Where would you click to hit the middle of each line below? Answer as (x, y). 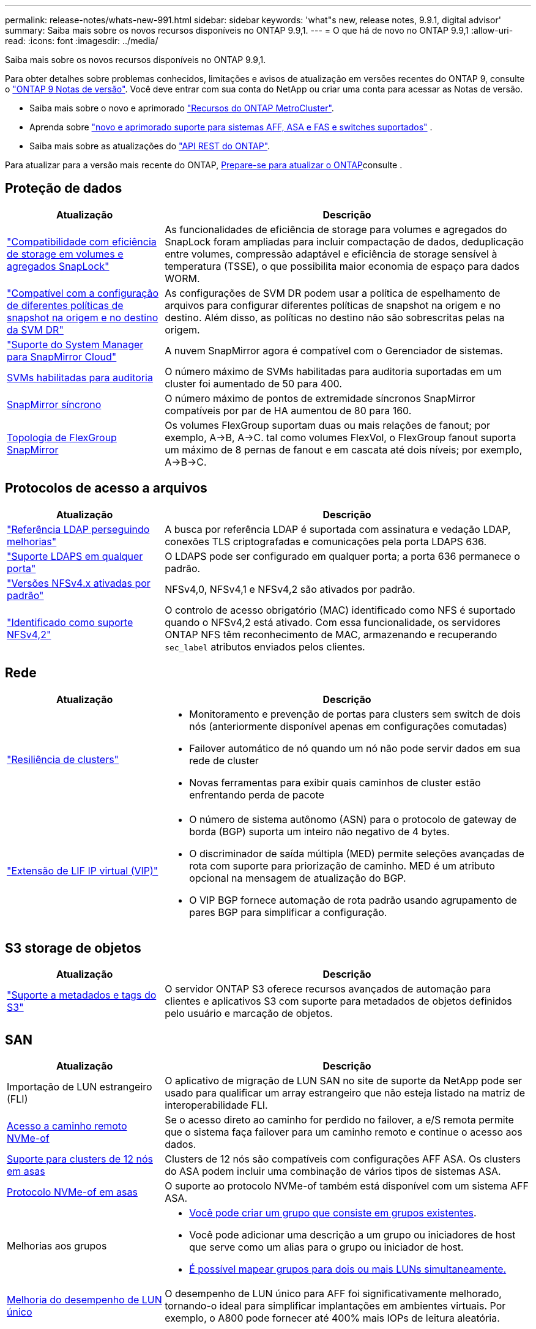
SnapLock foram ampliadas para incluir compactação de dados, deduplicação (344, 241)
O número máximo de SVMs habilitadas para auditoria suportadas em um (333, 371)
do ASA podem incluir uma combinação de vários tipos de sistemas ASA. (333, 1171)
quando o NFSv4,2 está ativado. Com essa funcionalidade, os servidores (333, 622)
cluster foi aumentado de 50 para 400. (253, 383)
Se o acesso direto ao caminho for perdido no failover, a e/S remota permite (339, 1120)
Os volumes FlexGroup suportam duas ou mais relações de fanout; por (327, 425)
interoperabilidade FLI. (216, 1105)
